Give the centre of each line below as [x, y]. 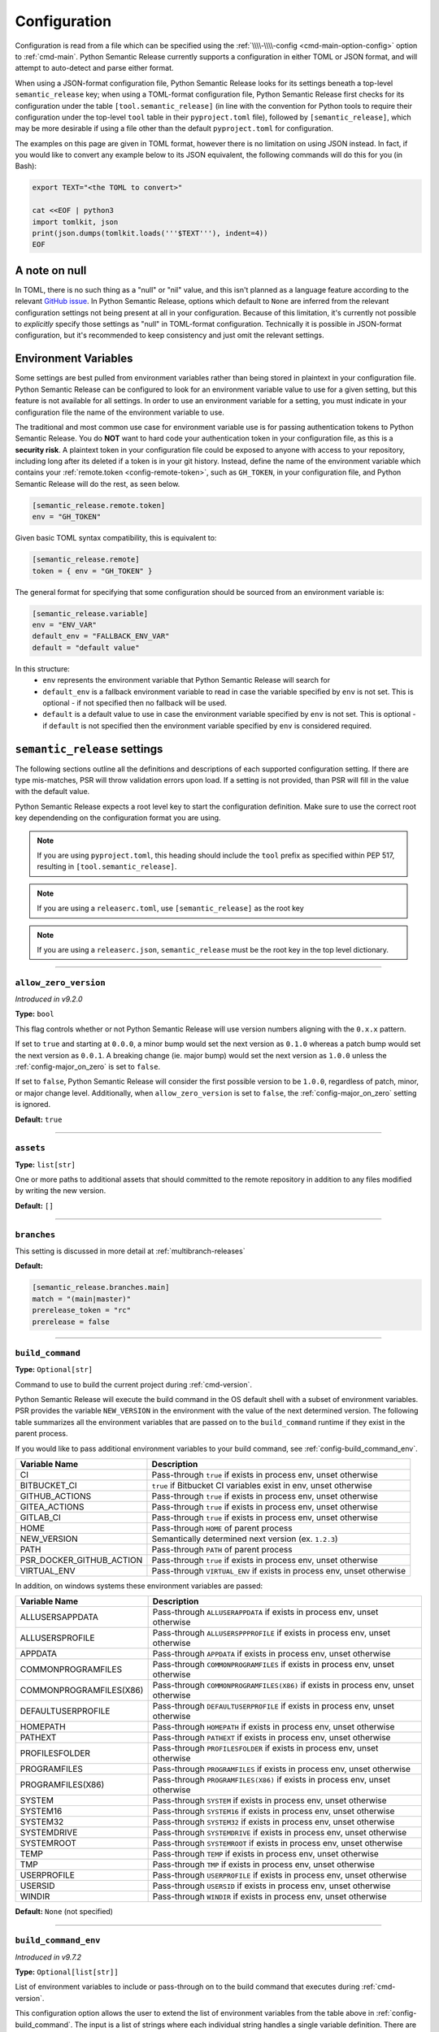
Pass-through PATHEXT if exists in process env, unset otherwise [272, 1738]
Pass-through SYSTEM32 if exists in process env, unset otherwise [274, 1822]
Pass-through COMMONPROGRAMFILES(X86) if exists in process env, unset [283, 1685]
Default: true [39, 1119]
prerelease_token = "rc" [82, 1310]
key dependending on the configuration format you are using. [118, 818]
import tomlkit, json [75, 222]
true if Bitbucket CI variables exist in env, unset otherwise [262, 1486]
